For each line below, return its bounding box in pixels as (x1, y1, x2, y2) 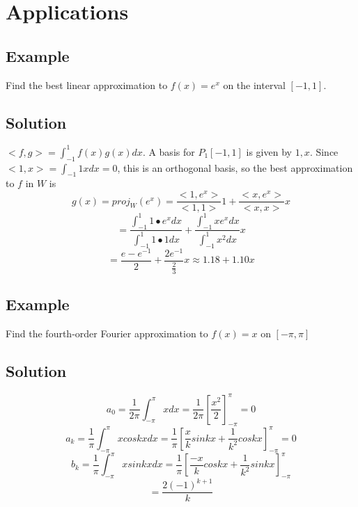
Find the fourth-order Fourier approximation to (6, 326, 208, 341)
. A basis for (142, 144, 195, 159)
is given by (246, 144, 292, 159)
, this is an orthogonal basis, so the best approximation (117, 160, 353, 175)
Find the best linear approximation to (6, 77, 168, 92)
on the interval (223, 77, 286, 92)
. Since (309, 144, 338, 159)
